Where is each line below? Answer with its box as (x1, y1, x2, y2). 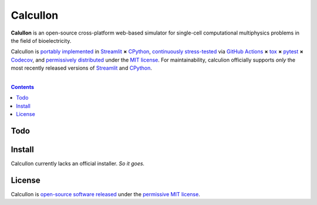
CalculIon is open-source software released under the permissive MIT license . (11, 190, 201, 197)
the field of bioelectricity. (11, 37, 72, 44)
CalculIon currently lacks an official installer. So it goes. (11, 160, 145, 167)
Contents (11, 83, 35, 90)
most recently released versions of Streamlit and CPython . (11, 64, 152, 71)
